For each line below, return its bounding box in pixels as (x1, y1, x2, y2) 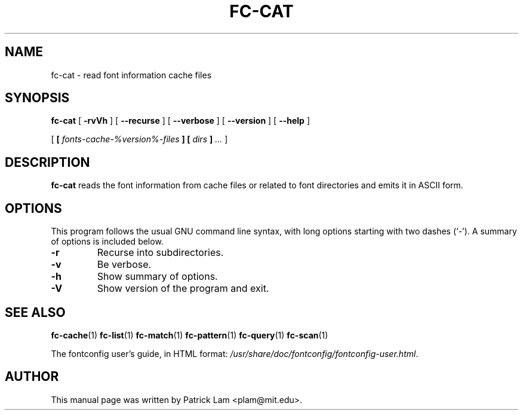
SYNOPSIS (5, 90, 70, 106)
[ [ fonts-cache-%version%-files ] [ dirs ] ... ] (51, 134, 228, 145)
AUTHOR (5, 369, 59, 385)
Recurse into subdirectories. (97, 246, 224, 259)
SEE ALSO (5, 304, 66, 320)
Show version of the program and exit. (97, 282, 269, 295)
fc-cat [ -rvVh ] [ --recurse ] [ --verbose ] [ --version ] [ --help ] (51, 115, 310, 126)
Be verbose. (97, 258, 152, 271)
